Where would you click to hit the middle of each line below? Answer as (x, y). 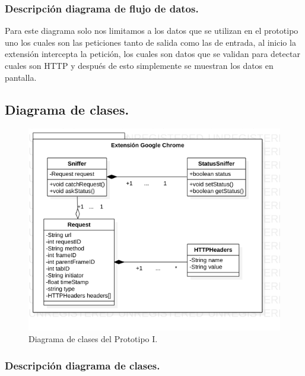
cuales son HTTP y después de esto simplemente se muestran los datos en (139, 65)
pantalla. (21, 77)
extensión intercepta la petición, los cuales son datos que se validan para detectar (152, 54)
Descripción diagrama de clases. (82, 365)
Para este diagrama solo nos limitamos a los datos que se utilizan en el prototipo (152, 31)
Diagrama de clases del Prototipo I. (93, 339)
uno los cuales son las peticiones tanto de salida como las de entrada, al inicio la (150, 42)
